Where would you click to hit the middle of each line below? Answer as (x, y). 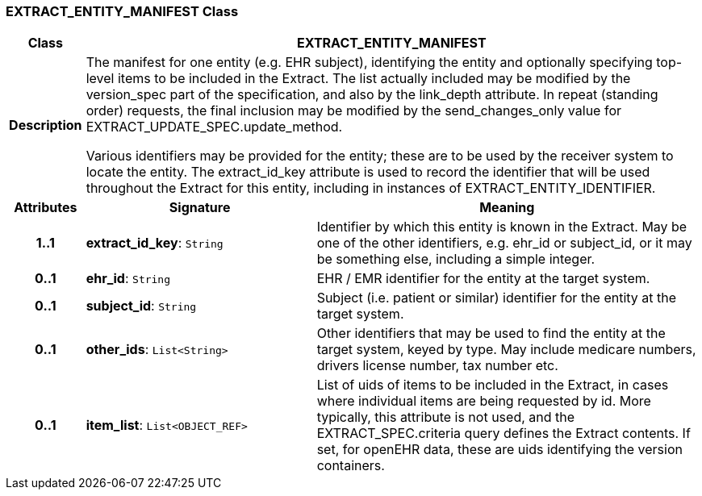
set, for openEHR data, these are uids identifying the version (499, 450)
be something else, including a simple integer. (456, 259)
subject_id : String (141, 306)
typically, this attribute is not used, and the (446, 417)
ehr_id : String (128, 279)
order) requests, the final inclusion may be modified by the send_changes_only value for (353, 111)
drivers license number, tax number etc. (437, 366)
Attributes (46, 208)
